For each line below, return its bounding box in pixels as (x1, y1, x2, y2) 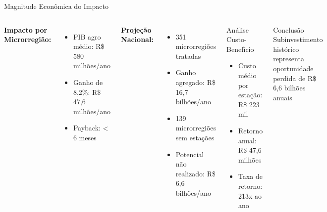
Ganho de (73, 77, 103, 87)
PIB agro (73, 31, 101, 42)
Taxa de (238, 171, 263, 181)
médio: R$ (73, 41, 105, 51)
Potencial (175, 149, 204, 159)
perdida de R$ (273, 73, 317, 83)
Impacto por (4, 24, 48, 35)
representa (273, 53, 304, 64)
